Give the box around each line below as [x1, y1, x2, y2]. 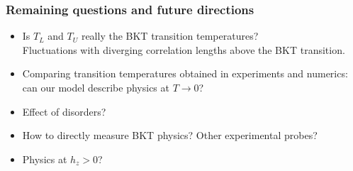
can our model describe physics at [22, 80, 169, 94]
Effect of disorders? [22, 104, 106, 118]
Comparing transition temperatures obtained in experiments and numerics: [22, 66, 348, 81]
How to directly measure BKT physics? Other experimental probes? [22, 128, 318, 143]
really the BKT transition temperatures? [81, 28, 259, 43]
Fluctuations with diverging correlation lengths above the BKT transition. [22, 42, 345, 57]
